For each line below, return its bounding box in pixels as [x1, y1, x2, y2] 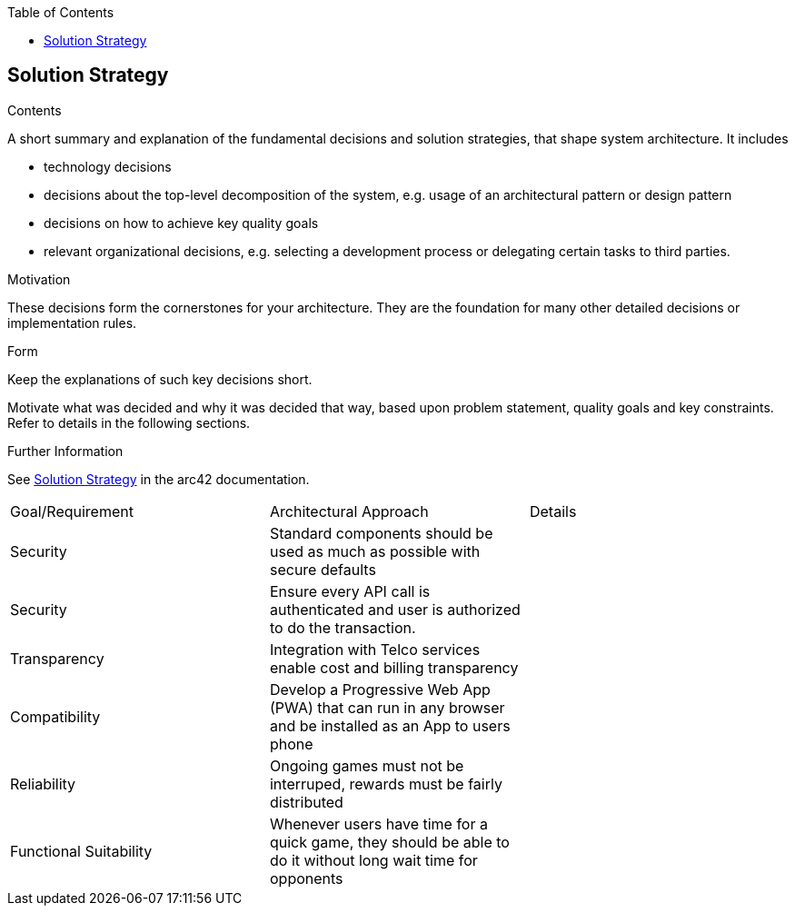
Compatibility [10, 707, 101, 726]
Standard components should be [269, 523, 493, 542]
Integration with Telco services [269, 640, 481, 659]
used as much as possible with [269, 541, 481, 561]
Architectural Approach [269, 501, 429, 521]
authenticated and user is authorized [269, 600, 521, 619]
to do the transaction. [269, 618, 416, 637]
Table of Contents [7, 5, 114, 20]
